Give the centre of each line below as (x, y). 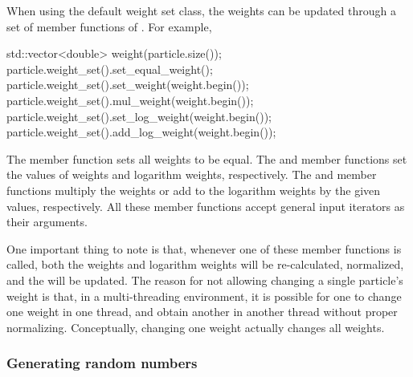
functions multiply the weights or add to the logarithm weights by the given (194, 190)
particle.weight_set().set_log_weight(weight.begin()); (139, 116)
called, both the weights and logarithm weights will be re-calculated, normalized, (205, 264)
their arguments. (47, 222)
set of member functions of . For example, (109, 26)
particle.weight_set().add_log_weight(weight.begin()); (141, 132)
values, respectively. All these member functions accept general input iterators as (206, 206)
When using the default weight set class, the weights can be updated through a (201, 10)
